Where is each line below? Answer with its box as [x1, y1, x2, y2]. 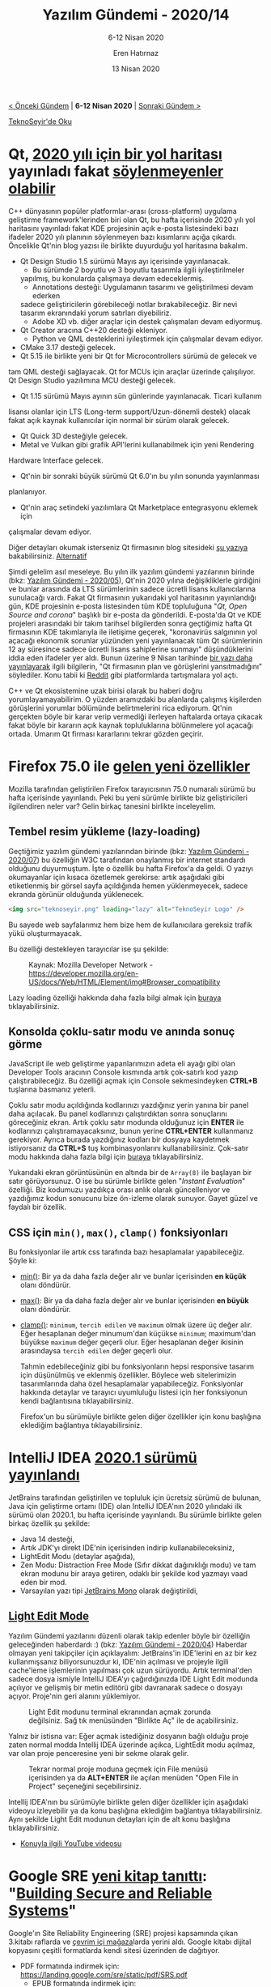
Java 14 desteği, [19, 1534, 75, 1545]
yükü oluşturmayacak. [8, 928, 83, 938]
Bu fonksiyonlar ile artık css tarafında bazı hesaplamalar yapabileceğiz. [8, 1247, 245, 1257]
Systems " [8, 1902, 77, 1920]
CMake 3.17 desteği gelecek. [19, 342, 116, 352]
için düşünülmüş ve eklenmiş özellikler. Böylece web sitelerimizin [19, 1370, 237, 1380]
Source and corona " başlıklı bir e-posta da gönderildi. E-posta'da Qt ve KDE [8, 609, 262, 619]
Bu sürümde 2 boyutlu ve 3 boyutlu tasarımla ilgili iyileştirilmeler [32, 265, 245, 275]
